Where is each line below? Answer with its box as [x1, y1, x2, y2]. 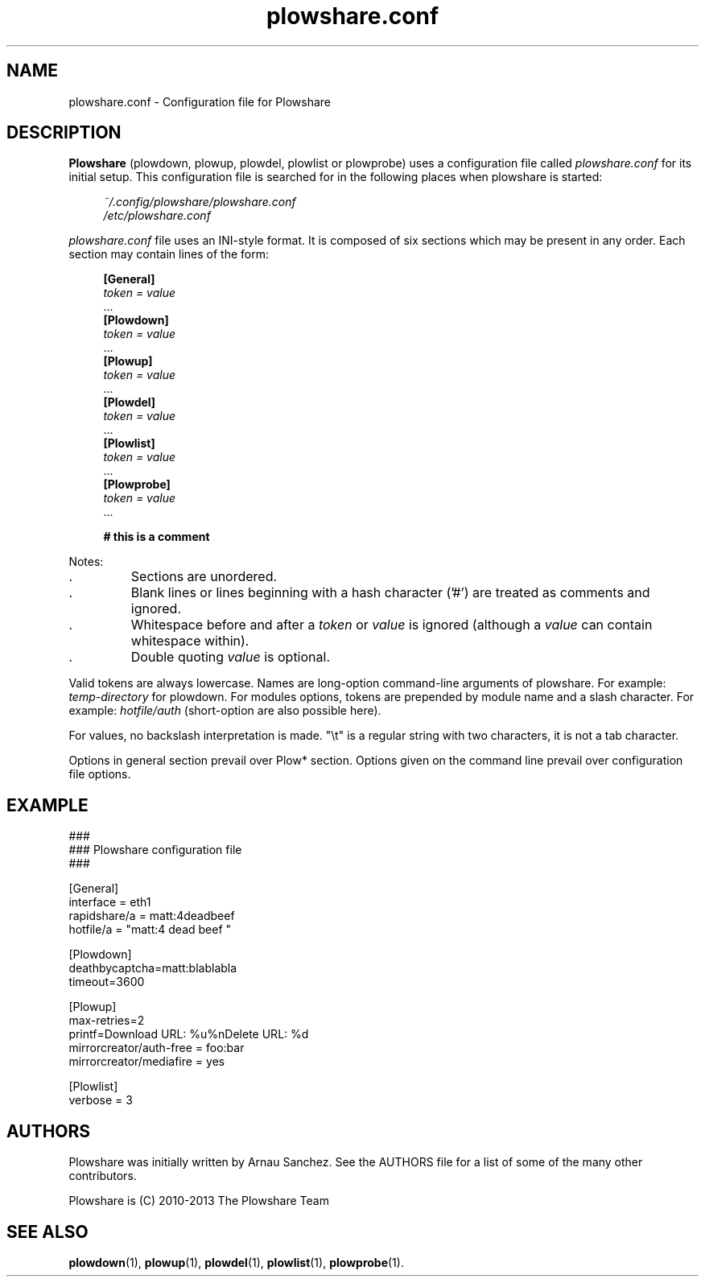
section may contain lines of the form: [68, 247, 269, 262]
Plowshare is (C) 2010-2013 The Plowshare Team [68, 1194, 329, 1208]
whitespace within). [130, 633, 249, 650]
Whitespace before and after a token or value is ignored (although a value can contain [130, 617, 653, 633]
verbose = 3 [68, 1093, 133, 1108]
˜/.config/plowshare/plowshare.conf [103, 195, 296, 209]
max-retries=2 [68, 1013, 145, 1028]
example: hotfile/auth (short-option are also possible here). [68, 703, 381, 718]
